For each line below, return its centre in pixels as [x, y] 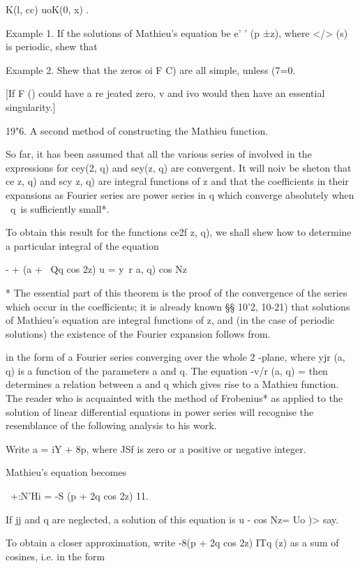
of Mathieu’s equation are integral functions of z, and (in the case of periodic [170, 320]
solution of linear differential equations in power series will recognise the [160, 411]
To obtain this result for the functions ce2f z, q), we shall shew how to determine [179, 232]
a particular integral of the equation [82, 245]
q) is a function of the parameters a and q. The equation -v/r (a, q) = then [167, 370]
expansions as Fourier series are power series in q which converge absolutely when [180, 194]
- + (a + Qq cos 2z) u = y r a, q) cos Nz [96, 269]
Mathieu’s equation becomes [66, 472]
